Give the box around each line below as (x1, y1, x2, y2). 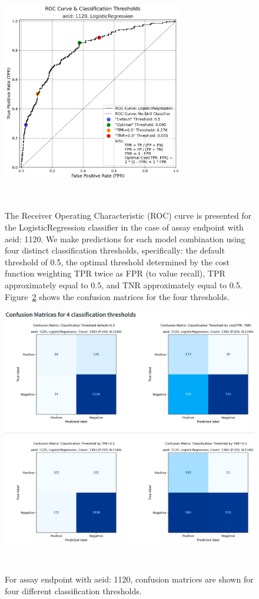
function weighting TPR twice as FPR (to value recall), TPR (5, 267, 225, 279)
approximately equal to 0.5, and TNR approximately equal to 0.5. (5, 278, 243, 291)
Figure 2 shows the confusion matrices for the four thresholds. (5, 290, 230, 302)
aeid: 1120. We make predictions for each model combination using (5, 232, 245, 245)
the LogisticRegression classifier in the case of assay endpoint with (5, 220, 244, 233)
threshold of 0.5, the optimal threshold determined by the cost (5, 255, 230, 268)
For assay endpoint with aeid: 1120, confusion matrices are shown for (5, 573, 254, 585)
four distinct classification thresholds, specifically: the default (5, 244, 225, 256)
